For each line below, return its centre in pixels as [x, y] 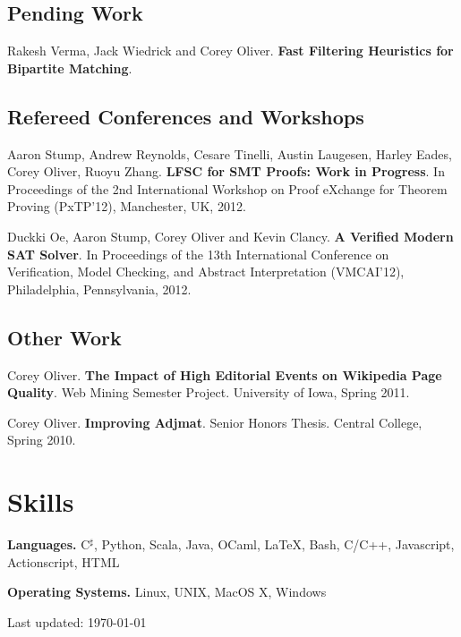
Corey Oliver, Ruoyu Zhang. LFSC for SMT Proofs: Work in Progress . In [226, 171]
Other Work [64, 337]
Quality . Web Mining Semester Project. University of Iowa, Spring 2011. [209, 392]
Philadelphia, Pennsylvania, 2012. [99, 289]
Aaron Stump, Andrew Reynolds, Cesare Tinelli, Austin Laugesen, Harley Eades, [230, 153]
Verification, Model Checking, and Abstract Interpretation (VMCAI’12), [206, 272]
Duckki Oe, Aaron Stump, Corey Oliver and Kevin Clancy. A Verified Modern [230, 236]
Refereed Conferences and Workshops [186, 116]
